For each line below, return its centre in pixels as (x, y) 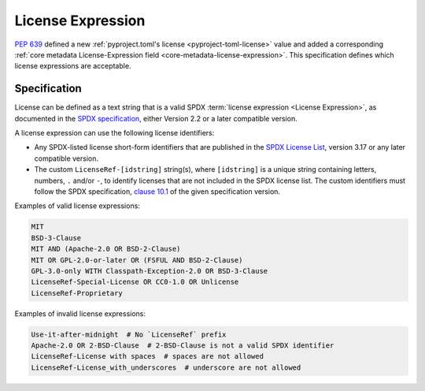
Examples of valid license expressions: (78, 206)
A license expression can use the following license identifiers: (115, 133)
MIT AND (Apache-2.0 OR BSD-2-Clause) (106, 249)
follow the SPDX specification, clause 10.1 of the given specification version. (157, 191)
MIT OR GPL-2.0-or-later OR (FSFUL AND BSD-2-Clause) (137, 260)
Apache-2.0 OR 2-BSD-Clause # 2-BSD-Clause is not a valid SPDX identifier (183, 346)
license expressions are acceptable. (73, 66)
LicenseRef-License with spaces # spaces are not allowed (147, 356)
